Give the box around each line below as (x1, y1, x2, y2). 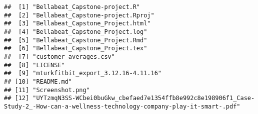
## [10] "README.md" (4, 78, 72, 85)
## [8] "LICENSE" (4, 61, 65, 69)
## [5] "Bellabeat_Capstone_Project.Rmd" (4, 36, 147, 44)
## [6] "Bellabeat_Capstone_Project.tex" (4, 45, 147, 52)
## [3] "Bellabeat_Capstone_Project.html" (4, 20, 151, 27)
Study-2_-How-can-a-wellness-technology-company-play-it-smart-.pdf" (4, 103, 240, 110)
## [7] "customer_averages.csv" (4, 53, 115, 60)
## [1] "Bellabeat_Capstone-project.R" (4, 3, 140, 10)
